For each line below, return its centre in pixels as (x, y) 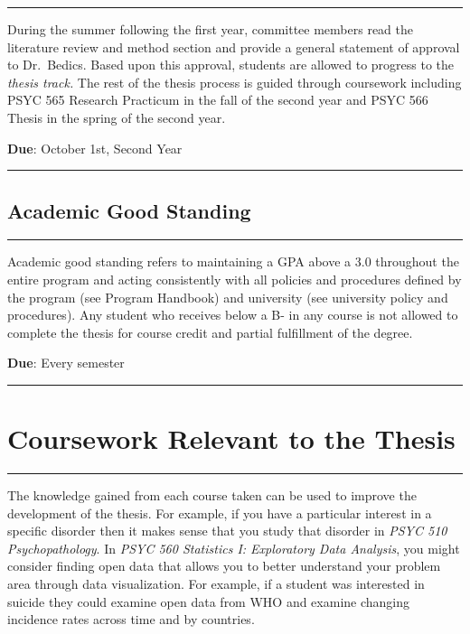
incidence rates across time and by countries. (131, 619)
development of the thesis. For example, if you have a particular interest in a (220, 513)
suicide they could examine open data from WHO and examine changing (209, 601)
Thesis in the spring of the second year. (117, 117)
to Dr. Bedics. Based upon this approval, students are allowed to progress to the (231, 65)
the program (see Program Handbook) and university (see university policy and (228, 297)
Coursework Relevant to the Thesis (231, 438)
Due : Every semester (66, 363)
